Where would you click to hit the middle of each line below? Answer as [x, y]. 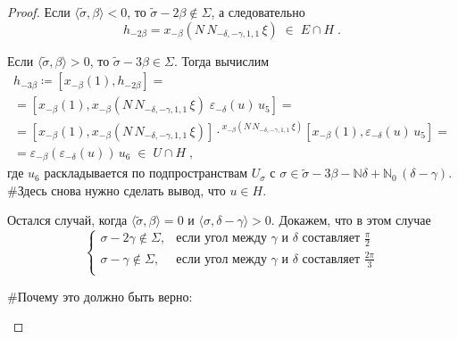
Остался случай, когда [67, 220]
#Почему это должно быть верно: [100, 296]
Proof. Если [39, 12]
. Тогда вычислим [221, 60]
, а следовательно [258, 12]
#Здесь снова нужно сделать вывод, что [117, 190]
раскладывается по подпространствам [146, 173]
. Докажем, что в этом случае [351, 220]
